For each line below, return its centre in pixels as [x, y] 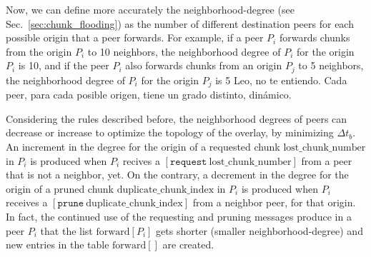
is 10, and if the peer [64, 65]
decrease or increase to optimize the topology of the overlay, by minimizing [170, 132]
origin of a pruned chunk [60, 188]
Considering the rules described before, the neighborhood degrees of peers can [177, 118]
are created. [188, 245]
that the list [66, 230]
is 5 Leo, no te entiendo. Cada [281, 80]
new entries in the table [58, 245]
